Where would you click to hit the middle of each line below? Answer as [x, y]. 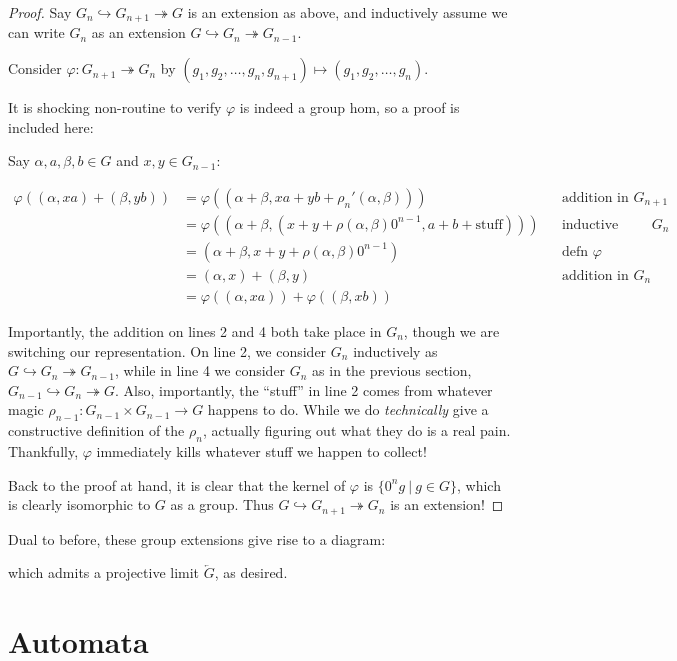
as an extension [138, 32]
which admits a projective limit [104, 572]
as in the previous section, [392, 370]
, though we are [451, 330]
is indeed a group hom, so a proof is [349, 107]
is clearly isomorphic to [79, 504]
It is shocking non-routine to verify [115, 107]
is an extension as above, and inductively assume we [347, 12]
